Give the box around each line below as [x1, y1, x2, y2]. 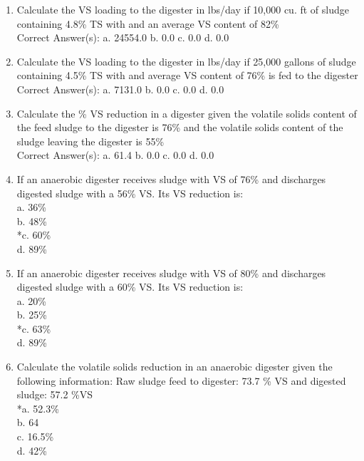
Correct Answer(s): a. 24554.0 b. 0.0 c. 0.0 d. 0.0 [16, 30, 229, 45]
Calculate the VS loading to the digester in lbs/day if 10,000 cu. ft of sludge [16, 2, 349, 16]
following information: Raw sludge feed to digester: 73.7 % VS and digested [16, 373, 346, 388]
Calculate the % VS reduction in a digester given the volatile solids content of [16, 105, 357, 120]
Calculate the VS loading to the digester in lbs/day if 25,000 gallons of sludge [16, 53, 356, 68]
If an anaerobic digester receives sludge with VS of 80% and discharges [16, 265, 326, 280]
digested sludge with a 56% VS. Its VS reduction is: [16, 185, 244, 200]
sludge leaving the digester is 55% [16, 133, 165, 148]
